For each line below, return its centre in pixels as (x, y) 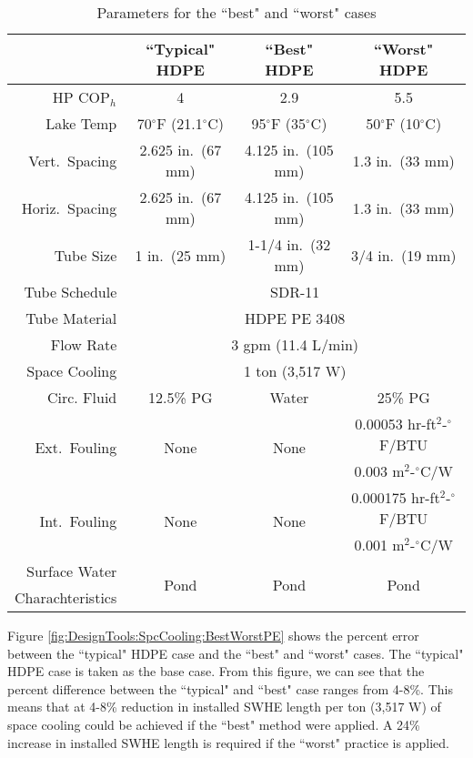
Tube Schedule (70, 292)
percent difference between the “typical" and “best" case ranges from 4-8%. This (230, 688)
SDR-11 (295, 292)
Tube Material (71, 318)
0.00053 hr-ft (396, 424)
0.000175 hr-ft (396, 497)
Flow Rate (84, 344)
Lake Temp (81, 123)
